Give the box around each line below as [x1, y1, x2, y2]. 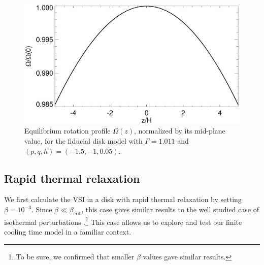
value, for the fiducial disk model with [24, 136, 143, 146]
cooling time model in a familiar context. [4, 226, 131, 237]
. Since [31, 204, 52, 214]
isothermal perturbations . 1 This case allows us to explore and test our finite [4, 215, 242, 227]
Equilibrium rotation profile [24, 125, 111, 136]
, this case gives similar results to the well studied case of [81, 204, 259, 214]
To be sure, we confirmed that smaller [16, 251, 135, 261]
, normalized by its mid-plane [134, 125, 225, 136]
